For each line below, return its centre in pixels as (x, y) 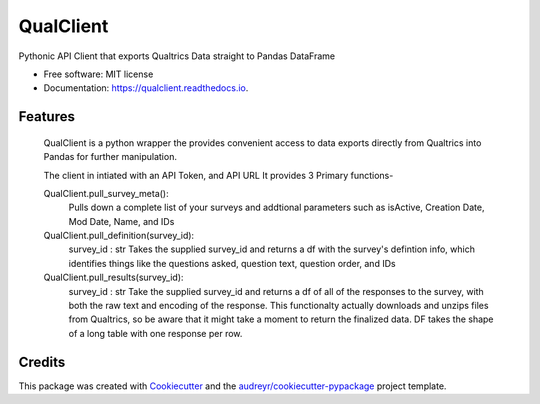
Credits (42, 361)
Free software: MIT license (98, 74)
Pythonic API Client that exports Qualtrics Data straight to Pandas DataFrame (177, 56)
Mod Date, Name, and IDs (121, 221)
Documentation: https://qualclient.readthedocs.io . (146, 88)
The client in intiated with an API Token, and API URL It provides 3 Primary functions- (218, 175)
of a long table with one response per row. (155, 333)
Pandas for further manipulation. (110, 157)
